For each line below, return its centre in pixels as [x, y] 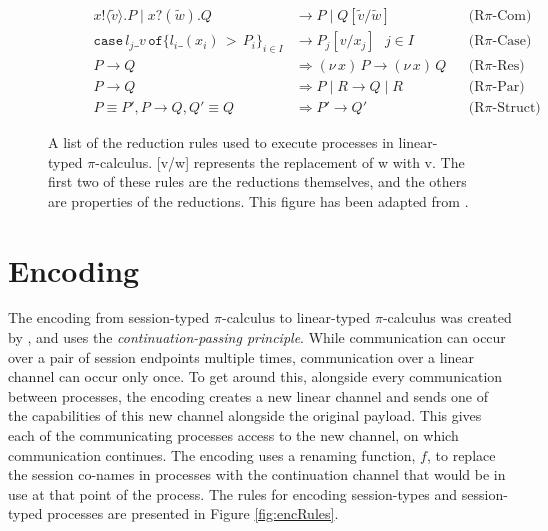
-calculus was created [447, 317]
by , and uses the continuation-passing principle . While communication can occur [257, 337]
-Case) [512, 41]
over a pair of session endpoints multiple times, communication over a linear [241, 356]
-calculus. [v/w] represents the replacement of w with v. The [280, 161]
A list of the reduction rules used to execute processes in [221, 141]
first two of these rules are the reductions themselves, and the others [257, 181]
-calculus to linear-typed [296, 317]
